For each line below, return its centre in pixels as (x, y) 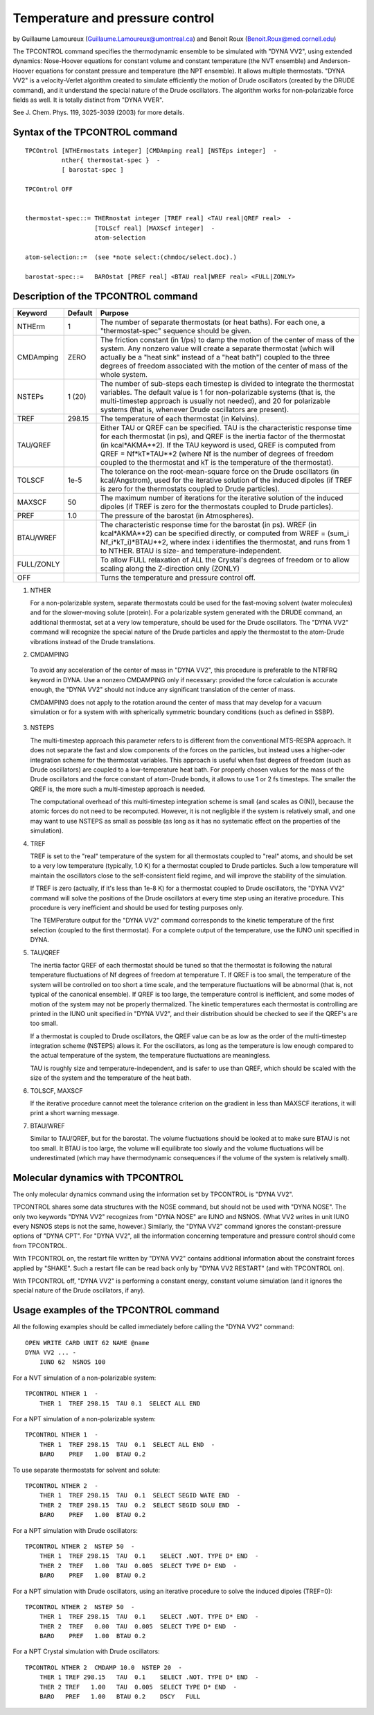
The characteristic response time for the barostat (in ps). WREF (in (208, 524)
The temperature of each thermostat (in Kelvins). (180, 418)
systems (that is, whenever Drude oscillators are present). (195, 409)
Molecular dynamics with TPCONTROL (98, 1178)
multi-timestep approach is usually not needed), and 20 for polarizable (215, 400)
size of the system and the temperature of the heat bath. (111, 1078)
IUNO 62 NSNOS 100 (72, 1362)
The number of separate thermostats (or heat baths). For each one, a (213, 322)
